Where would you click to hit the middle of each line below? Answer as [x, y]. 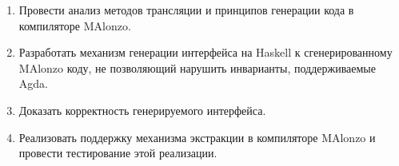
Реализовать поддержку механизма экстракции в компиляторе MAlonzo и [197, 137]
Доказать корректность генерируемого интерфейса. [142, 110]
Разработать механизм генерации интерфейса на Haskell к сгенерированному [205, 52]
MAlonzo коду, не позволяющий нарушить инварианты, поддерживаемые [197, 67]
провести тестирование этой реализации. [118, 153]
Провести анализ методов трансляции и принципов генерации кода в [186, 10]
